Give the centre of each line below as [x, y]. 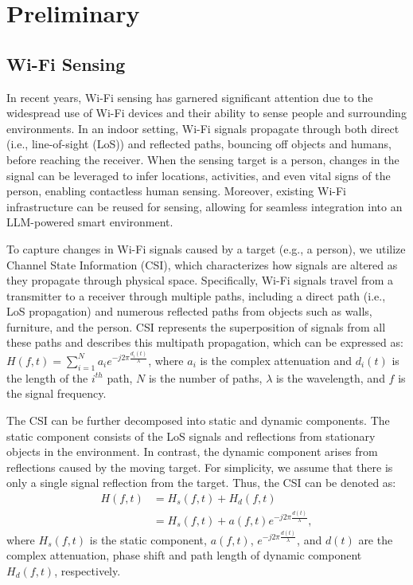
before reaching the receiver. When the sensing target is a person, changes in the [203, 159]
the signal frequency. [56, 393]
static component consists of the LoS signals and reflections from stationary [191, 436]
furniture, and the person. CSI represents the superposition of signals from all [196, 326]
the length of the [47, 377]
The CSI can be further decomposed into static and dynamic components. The [198, 420]
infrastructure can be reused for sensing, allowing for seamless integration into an [205, 206]
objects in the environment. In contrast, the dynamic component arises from [192, 452]
